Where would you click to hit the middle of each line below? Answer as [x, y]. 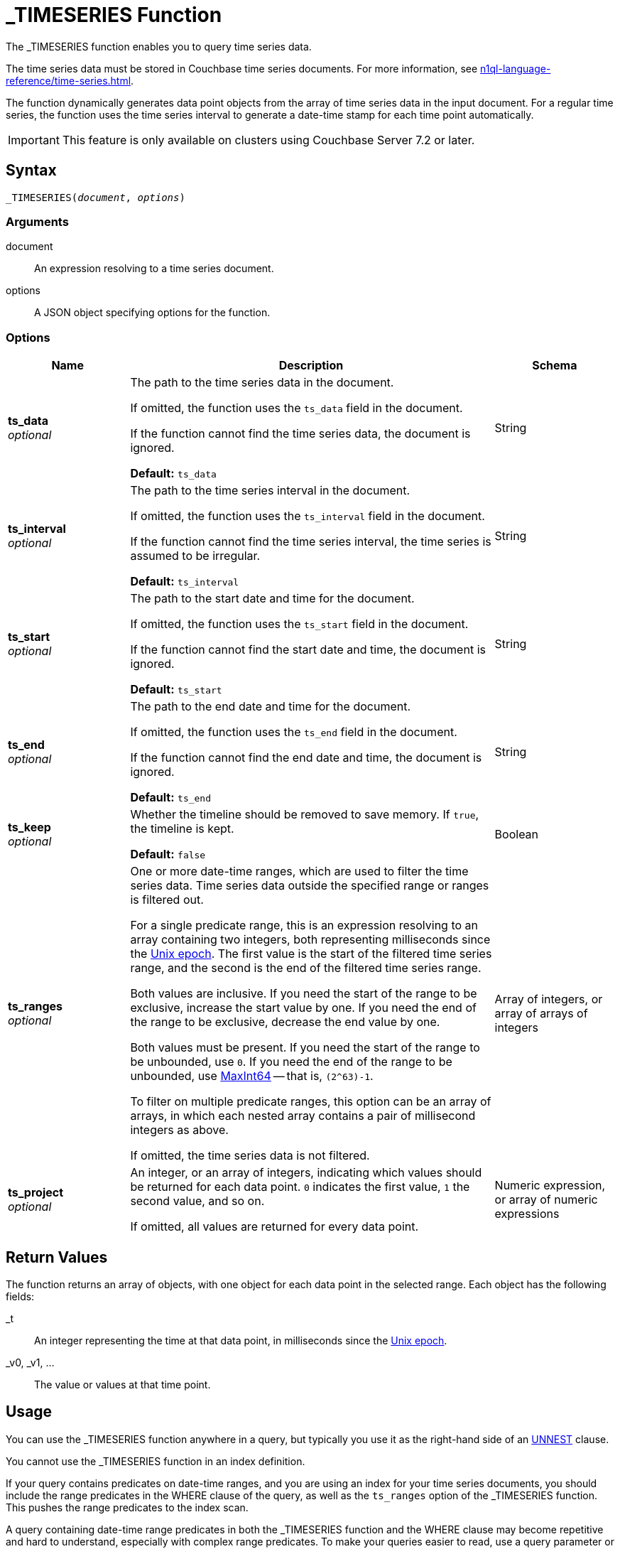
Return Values [57, 1257]
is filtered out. [167, 900]
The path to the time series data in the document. [262, 383]
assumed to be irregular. [195, 556]
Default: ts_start [176, 690]
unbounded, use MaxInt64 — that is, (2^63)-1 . [252, 1076]
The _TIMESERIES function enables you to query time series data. [159, 46]
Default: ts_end [171, 798]
